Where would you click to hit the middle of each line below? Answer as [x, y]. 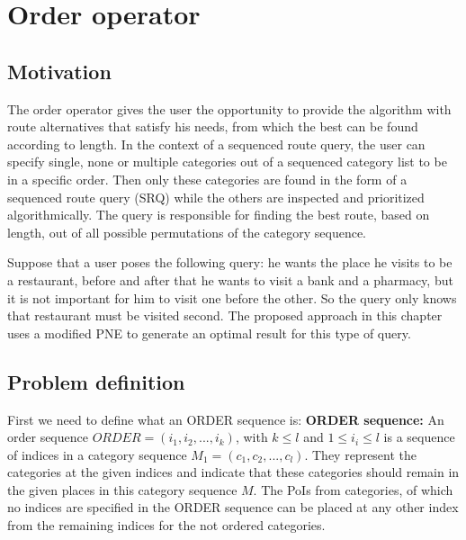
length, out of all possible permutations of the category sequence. [187, 232]
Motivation [59, 71]
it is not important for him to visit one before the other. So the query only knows [232, 297]
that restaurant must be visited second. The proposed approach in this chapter [225, 315]
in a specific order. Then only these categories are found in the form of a [207, 179]
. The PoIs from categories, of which [353, 489]
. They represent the [361, 454]
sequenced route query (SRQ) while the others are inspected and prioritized [216, 197]
